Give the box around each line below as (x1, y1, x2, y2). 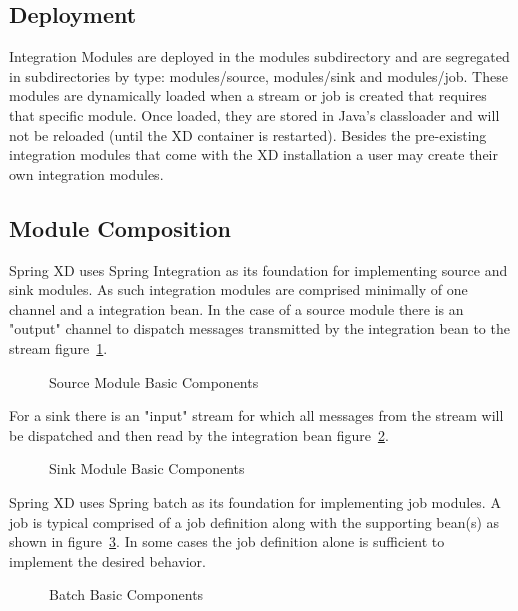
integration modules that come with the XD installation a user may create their (9, 144, 499, 165)
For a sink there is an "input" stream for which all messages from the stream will (9, 405, 504, 426)
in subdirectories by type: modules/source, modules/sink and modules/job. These (9, 65, 508, 86)
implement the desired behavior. (9, 550, 206, 571)
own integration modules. (9, 163, 164, 184)
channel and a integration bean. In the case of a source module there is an (9, 298, 464, 319)
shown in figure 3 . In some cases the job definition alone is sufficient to (9, 531, 445, 552)
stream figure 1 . (9, 337, 108, 358)
